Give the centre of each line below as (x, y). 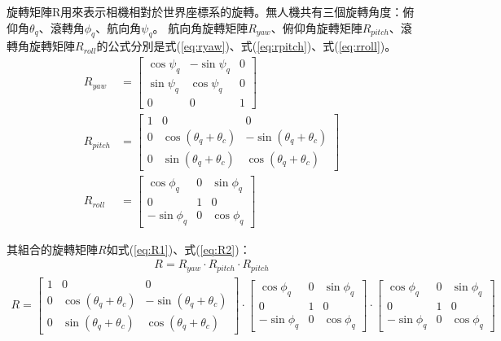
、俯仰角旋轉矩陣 (316, 27)
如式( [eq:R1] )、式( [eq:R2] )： (178, 249)
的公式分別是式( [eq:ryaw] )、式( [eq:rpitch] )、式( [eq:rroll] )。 (246, 46)
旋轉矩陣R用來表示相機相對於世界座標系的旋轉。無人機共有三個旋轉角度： (205, 11)
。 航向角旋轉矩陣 (200, 27)
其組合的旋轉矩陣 (52, 249)
